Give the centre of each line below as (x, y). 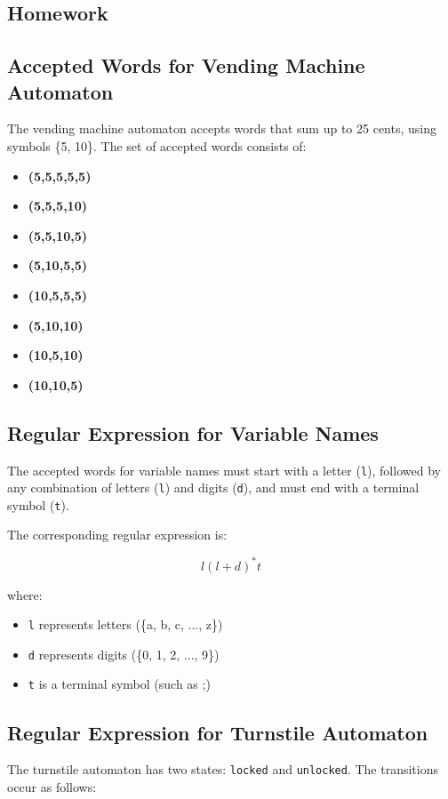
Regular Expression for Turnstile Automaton (218, 732)
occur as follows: (52, 787)
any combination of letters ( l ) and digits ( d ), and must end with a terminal (213, 487)
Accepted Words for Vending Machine (186, 65)
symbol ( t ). (38, 504)
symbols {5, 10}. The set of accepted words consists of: (157, 145)
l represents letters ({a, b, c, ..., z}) (125, 624)
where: (25, 594)
